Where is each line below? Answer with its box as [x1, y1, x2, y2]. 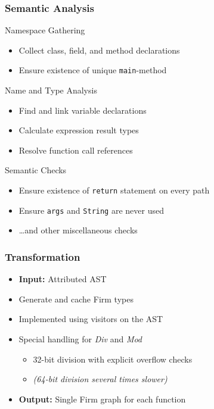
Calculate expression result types [18, 124, 139, 136]
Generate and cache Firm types [18, 292, 134, 305]
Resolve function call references [18, 143, 133, 156]
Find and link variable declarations [18, 104, 147, 116]
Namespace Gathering [5, 24, 85, 36]
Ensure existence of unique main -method [18, 64, 167, 76]
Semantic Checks [5, 164, 67, 176]
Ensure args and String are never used [18, 204, 164, 216]
